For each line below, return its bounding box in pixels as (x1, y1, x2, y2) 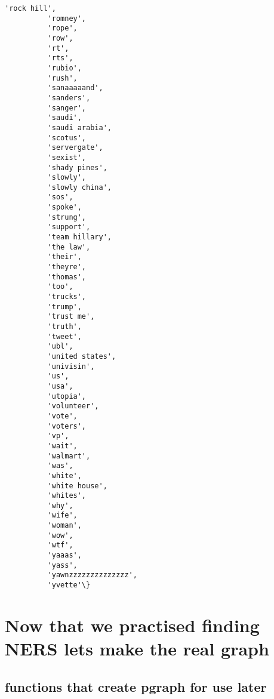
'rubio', (47, 63, 82, 72)
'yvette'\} (47, 581, 91, 590)
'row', (47, 33, 73, 42)
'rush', (47, 73, 78, 82)
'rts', (47, 54, 73, 63)
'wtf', (47, 541, 73, 550)
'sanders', (47, 93, 91, 102)
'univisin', (47, 362, 95, 371)
